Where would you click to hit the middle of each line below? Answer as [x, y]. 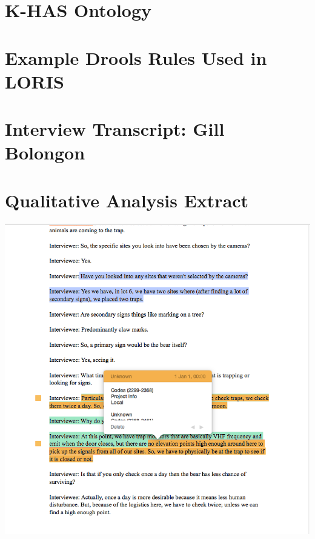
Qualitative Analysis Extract [127, 200]
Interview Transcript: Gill [115, 129]
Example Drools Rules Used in [136, 57]
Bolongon [45, 152]
